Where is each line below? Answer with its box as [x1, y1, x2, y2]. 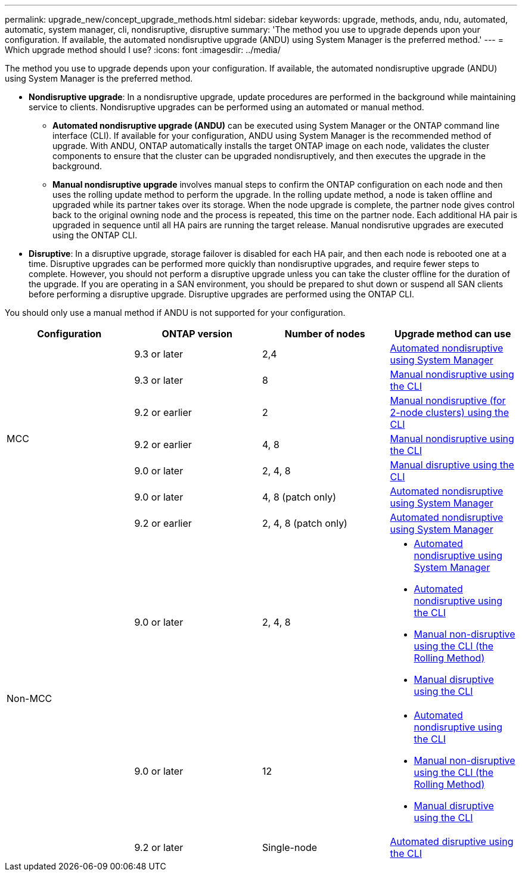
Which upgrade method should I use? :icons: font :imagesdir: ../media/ [5, 45, 281, 55]
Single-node [262, 841, 318, 853]
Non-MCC [7, 692, 52, 704]
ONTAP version [161, 328, 232, 340]
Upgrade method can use [394, 328, 511, 340]
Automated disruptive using [390, 835, 514, 847]
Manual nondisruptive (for [390, 394, 506, 406]
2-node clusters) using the [390, 406, 509, 418]
